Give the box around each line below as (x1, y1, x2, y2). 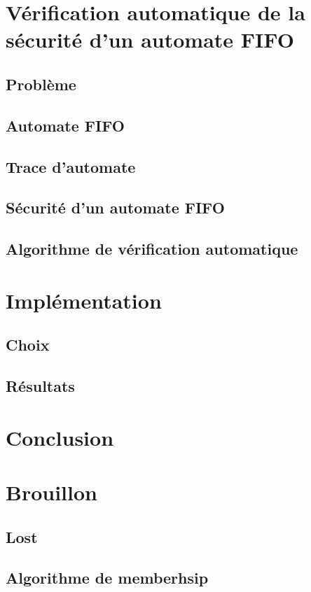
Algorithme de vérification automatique (6, 238, 298, 260)
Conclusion (6, 423, 114, 451)
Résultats (6, 375, 75, 397)
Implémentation (6, 286, 162, 314)
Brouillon (6, 477, 97, 506)
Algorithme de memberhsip (6, 567, 209, 589)
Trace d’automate (6, 155, 136, 177)
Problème (6, 73, 76, 94)
